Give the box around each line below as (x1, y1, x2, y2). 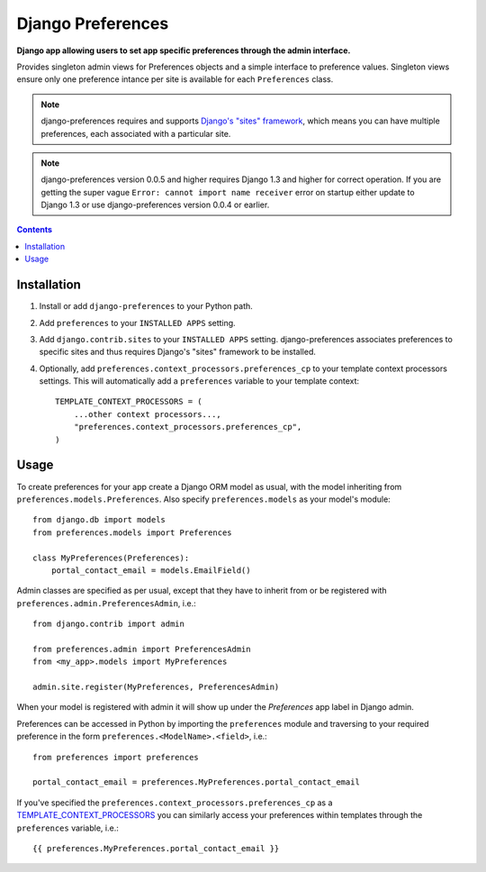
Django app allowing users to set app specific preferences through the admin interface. (16, 45, 351, 56)
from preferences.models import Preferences (32, 527, 233, 538)
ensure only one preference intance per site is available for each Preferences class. (16, 74, 334, 85)
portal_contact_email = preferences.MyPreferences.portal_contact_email (32, 777, 360, 787)
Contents (16, 224, 53, 235)
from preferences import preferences (32, 752, 200, 762)
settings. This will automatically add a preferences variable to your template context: (39, 376, 360, 386)
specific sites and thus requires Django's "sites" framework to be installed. (39, 347, 317, 358)
